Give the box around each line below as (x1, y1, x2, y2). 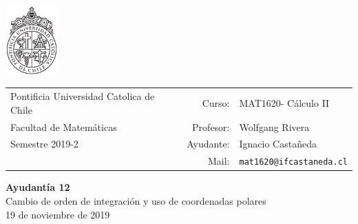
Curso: (202, 95, 230, 110)
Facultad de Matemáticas (10, 119, 117, 134)
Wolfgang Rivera (239, 119, 310, 134)
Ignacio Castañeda (239, 136, 317, 151)
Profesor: (192, 119, 230, 134)
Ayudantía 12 (6, 180, 70, 194)
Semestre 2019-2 (10, 136, 78, 151)
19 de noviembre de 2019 (6, 207, 110, 221)
